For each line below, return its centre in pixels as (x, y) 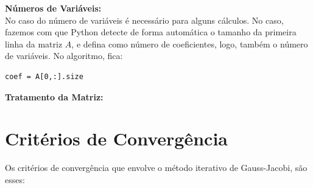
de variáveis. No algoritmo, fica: (64, 56)
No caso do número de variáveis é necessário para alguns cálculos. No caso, (144, 20)
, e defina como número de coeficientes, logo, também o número (190, 44)
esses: (15, 179)
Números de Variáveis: (53, 8)
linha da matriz (34, 44)
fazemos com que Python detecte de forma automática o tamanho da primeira (151, 32)
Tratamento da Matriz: (54, 96)
